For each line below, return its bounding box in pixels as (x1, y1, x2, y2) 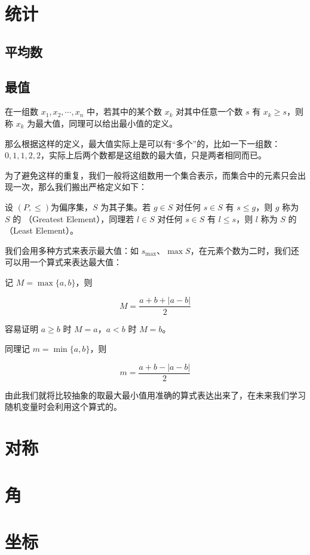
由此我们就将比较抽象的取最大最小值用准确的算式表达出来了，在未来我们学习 (5, 388, 306, 401)
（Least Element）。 (5, 224, 78, 237)
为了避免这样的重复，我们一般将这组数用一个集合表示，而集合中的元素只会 (5, 168, 297, 181)
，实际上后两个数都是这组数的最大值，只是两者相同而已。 (40, 149, 266, 161)
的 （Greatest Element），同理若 (13, 212, 134, 225)
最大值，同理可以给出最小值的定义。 (35, 116, 178, 129)
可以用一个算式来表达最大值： (5, 256, 122, 268)
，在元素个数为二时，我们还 (190, 244, 299, 256)
